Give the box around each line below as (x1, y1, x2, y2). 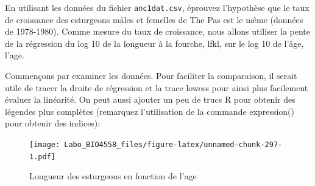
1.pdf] (29, 152, 55, 161)
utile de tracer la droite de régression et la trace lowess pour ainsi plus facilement (5, 81, 308, 94)
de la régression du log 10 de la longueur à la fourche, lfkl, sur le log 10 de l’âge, (5, 36, 304, 49)
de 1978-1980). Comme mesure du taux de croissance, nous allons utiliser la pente (5, 25, 311, 38)
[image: (29, 140, 60, 149)
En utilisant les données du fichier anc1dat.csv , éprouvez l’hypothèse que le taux (5, 1, 310, 13)
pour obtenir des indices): (5, 117, 101, 129)
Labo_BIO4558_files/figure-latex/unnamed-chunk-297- (64, 140, 283, 149)
